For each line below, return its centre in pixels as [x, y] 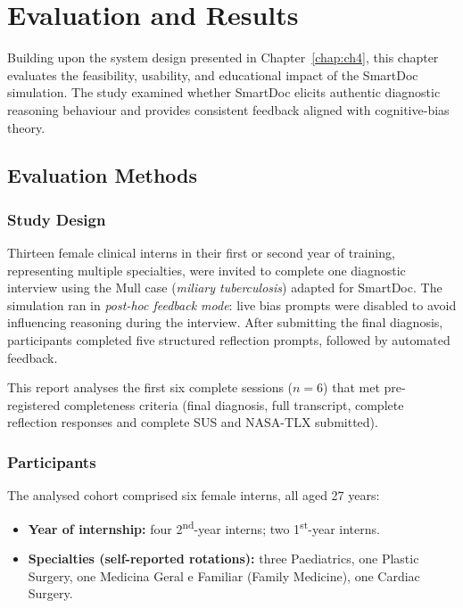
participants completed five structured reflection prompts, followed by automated [229, 340]
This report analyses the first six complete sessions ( [150, 387]
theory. [26, 127]
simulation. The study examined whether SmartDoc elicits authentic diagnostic [224, 92]
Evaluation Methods [103, 175]
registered [34, 404]
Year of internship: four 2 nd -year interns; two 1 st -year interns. [204, 527]
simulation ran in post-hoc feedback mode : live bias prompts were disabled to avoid [232, 304]
